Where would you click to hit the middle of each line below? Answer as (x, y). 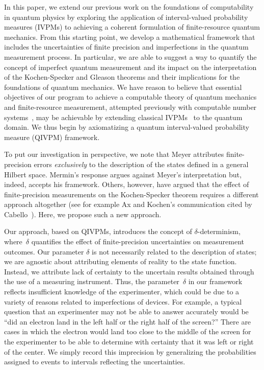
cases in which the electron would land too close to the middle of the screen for (128, 331)
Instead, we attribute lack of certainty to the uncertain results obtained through (129, 271)
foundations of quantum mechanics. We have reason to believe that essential (123, 87)
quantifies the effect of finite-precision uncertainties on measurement (138, 241)
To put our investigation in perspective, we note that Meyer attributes (114, 154)
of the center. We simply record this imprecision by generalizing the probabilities (130, 351)
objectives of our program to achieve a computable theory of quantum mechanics (130, 97)
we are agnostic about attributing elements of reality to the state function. (121, 261)
